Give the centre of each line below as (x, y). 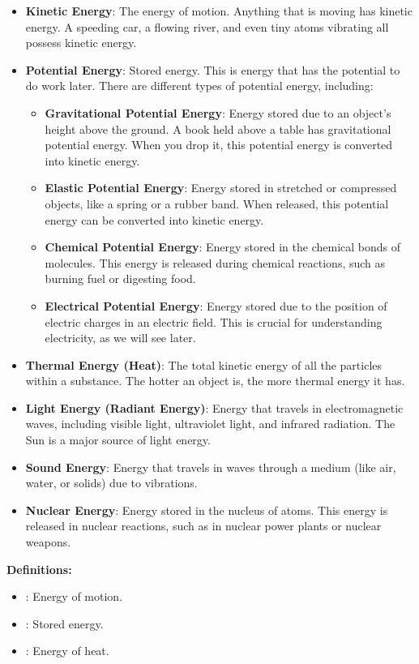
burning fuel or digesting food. (120, 278)
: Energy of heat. (67, 651)
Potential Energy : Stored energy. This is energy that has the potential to (213, 69)
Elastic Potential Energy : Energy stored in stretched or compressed (221, 188)
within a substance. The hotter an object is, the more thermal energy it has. (215, 381)
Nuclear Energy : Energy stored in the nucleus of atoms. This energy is (207, 510)
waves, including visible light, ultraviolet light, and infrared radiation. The (210, 424)
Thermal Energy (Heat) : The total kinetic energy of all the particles (204, 364)
